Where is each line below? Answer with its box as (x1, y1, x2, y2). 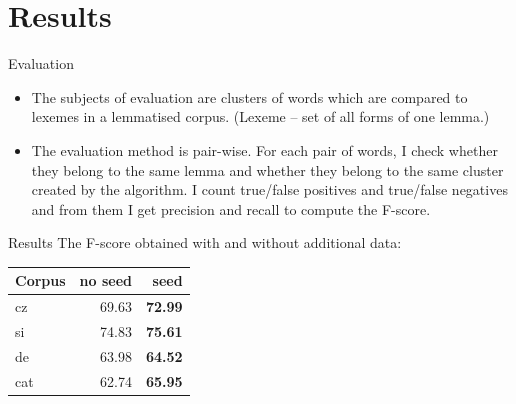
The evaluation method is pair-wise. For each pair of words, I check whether (31, 139, 498, 160)
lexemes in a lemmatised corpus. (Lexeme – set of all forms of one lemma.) (31, 106, 490, 127)
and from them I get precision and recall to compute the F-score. (31, 198, 431, 219)
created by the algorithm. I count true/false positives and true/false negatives (31, 179, 508, 200)
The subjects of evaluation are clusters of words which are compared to (31, 86, 468, 107)
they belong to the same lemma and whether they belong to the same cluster (31, 159, 504, 180)
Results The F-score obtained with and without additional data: (8, 232, 402, 253)
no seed (79, 270, 132, 291)
